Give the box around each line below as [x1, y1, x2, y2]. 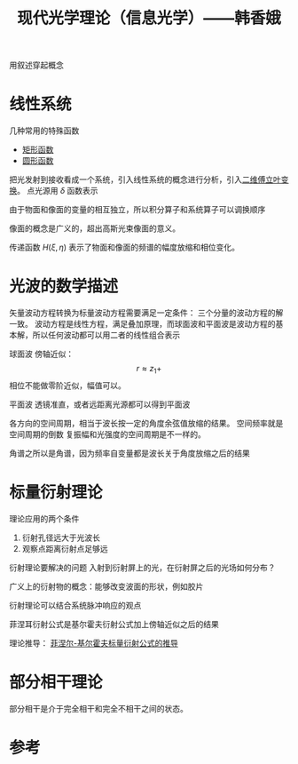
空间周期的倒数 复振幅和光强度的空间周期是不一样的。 [9, 428, 206, 440]
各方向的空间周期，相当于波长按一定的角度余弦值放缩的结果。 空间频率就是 [9, 418, 284, 428]
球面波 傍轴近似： [9, 348, 74, 360]
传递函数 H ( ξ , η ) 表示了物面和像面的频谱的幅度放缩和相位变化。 [9, 242, 239, 253]
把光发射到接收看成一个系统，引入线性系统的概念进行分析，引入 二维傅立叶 [9, 174, 281, 185]
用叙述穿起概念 [9, 60, 64, 71]
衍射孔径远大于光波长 [21, 532, 100, 543]
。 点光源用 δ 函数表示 [17, 186, 98, 196]
